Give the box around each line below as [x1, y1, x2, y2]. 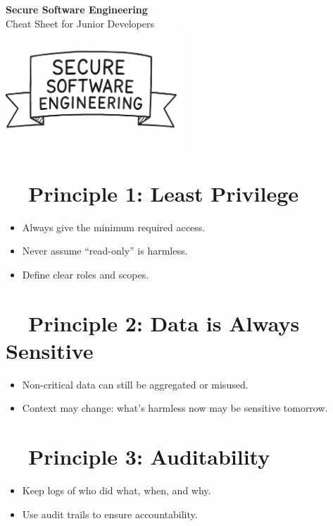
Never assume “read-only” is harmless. [22, 243, 188, 258]
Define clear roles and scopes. [22, 267, 149, 281]
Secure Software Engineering [6, 2, 148, 16]
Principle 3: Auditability [28, 442, 270, 471]
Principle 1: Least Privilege [28, 178, 299, 207]
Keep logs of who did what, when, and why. [22, 483, 211, 498]
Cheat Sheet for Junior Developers [6, 16, 154, 30]
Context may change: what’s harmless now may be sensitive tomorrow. [22, 400, 328, 415]
